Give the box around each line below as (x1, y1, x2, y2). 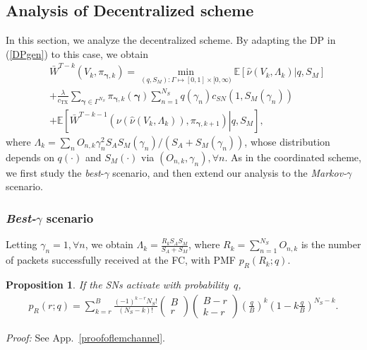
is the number (301, 237, 361, 252)
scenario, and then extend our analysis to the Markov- (112, 165, 347, 180)
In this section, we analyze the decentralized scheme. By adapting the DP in (6, 33, 336, 47)
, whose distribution (244, 134, 330, 148)
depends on (6, 149, 54, 164)
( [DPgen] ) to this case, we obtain (6, 46, 148, 61)
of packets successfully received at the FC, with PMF (6, 252, 236, 267)
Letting (6, 237, 37, 252)
